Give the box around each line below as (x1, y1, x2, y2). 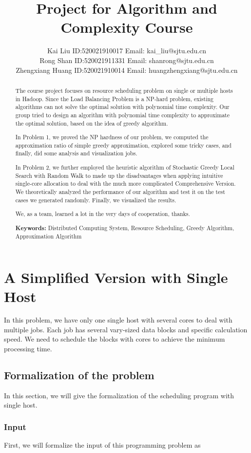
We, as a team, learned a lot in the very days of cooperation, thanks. (15, 210, 190, 218)
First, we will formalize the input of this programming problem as (4, 440, 201, 450)
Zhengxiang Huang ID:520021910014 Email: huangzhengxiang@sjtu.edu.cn (16, 65, 238, 75)
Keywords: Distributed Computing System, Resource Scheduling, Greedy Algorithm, (15, 223, 234, 232)
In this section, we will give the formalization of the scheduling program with (4, 390, 234, 400)
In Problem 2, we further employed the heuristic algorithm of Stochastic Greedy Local (15, 163, 234, 171)
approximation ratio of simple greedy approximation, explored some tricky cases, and (15, 141, 232, 149)
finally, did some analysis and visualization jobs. (15, 149, 137, 157)
